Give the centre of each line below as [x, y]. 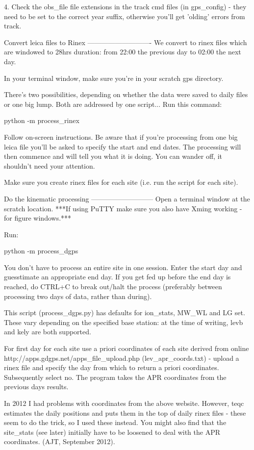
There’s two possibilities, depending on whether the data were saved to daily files [126, 94]
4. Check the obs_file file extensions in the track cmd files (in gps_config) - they [125, 6]
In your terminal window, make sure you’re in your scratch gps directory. [114, 78]
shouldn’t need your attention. [50, 165]
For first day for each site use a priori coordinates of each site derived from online [127, 348]
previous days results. [36, 387]
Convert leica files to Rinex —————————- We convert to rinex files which [126, 42]
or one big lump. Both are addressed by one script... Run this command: [113, 104]
